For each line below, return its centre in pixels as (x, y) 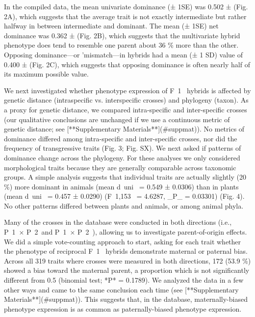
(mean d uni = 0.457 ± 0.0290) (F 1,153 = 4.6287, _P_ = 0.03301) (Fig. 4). (124, 196)
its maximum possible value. (46, 74)
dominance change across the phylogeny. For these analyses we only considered (122, 157)
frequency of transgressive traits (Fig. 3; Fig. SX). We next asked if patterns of (123, 148)
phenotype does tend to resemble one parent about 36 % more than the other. (121, 45)
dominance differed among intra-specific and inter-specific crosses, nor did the (121, 138)
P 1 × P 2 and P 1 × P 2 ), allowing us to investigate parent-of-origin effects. (126, 232)
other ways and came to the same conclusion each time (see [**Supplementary (121, 289)
